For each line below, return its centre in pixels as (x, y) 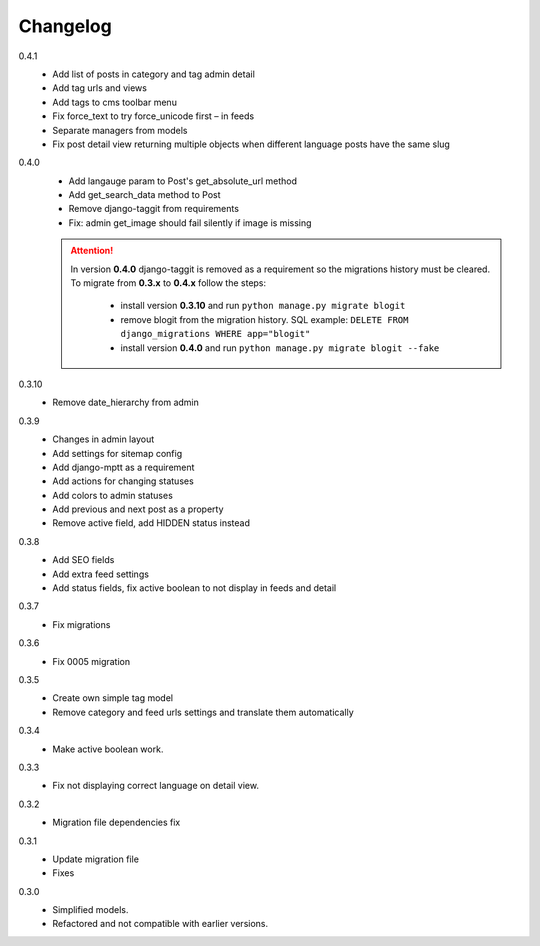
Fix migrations (81, 624)
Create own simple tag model (113, 698)
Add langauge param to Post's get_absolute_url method (183, 181)
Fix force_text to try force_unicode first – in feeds (153, 116)
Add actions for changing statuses (123, 481)
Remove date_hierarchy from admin (125, 402)
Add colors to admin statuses (113, 495)
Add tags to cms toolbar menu (114, 102)
